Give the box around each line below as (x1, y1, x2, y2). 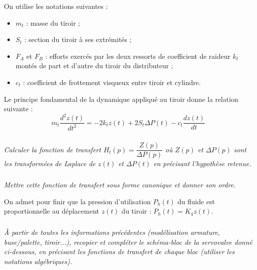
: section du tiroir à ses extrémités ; (24, 34, 132, 45)
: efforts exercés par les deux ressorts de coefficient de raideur (45, 50, 231, 61)
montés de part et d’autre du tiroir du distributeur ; (15, 60, 173, 71)
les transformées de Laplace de (4, 158, 96, 169)
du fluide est (177, 196, 215, 206)
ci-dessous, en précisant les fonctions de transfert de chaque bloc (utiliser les (4, 246, 235, 257)
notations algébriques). (4, 256, 72, 266)
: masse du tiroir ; (26, 17, 80, 28)
